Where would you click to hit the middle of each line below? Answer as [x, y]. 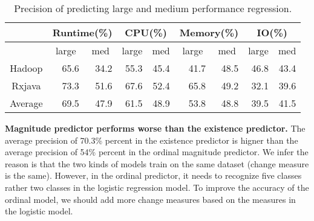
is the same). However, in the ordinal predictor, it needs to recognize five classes [153, 175]
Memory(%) [209, 32]
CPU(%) [146, 32]
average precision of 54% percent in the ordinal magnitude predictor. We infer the [157, 152]
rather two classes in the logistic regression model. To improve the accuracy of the [157, 187]
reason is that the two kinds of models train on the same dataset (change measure [157, 163]
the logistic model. [39, 211]
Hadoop [26, 68]
